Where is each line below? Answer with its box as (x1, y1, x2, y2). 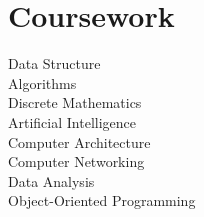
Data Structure (8, 53, 101, 74)
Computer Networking (8, 151, 145, 172)
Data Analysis (8, 170, 95, 191)
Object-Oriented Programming (8, 190, 196, 211)
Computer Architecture (8, 131, 151, 152)
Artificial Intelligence (8, 111, 136, 132)
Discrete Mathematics (8, 92, 142, 113)
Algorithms (8, 72, 77, 93)
